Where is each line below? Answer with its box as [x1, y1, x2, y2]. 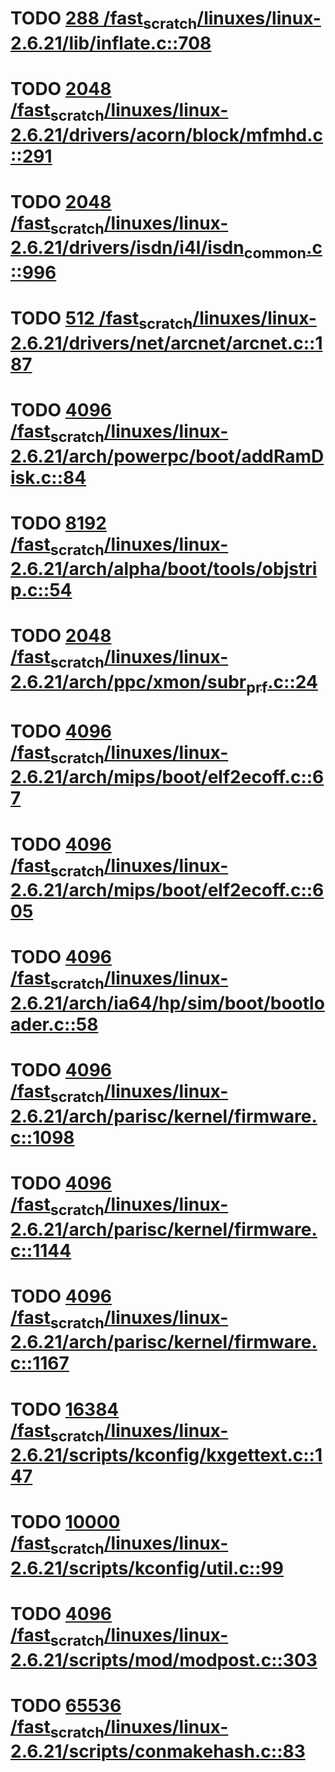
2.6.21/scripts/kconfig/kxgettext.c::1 [10, 1444, 323, 1467]
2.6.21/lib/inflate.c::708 [10, 32, 212, 54]
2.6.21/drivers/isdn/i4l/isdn [10, 237, 245, 259]
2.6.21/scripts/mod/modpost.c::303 [10, 1648, 318, 1671]
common [243, 243, 307, 262]
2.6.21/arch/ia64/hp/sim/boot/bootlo [10, 992, 325, 1014]
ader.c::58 [10, 1013, 99, 1036]
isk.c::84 [10, 466, 87, 489]
